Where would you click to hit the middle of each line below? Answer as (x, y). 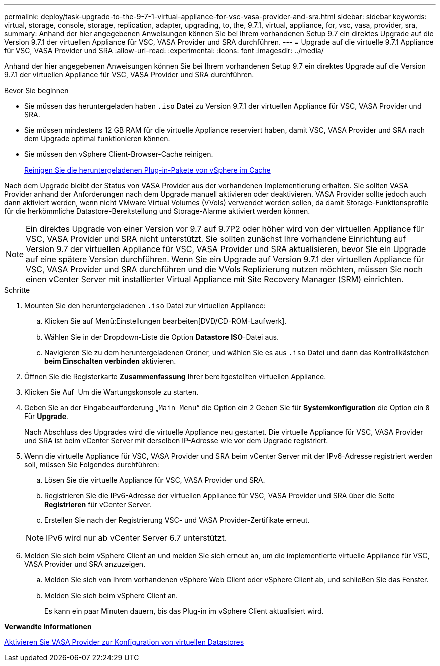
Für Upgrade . (46, 416)
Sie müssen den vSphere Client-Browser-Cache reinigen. (119, 154)
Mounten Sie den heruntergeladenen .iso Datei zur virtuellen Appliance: (145, 306)
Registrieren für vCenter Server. (98, 504)
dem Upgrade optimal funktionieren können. (97, 139)
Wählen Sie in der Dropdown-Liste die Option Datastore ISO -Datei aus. (161, 337)
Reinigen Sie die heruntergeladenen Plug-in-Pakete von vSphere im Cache (147, 170)
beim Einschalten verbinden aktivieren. (110, 361)
